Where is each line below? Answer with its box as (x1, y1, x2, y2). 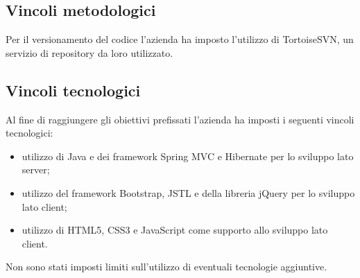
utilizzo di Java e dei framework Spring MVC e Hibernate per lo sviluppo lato (22, 148, 354, 163)
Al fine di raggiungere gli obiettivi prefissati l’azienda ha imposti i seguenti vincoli (6, 112, 354, 126)
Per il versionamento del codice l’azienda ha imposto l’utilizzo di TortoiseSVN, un (6, 32, 354, 46)
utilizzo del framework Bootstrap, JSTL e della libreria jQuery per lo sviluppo (22, 185, 355, 200)
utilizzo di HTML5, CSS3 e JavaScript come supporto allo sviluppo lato (22, 223, 328, 237)
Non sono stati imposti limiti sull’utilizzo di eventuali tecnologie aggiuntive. (6, 259, 327, 274)
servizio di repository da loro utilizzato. (6, 45, 173, 60)
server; (22, 162, 50, 177)
